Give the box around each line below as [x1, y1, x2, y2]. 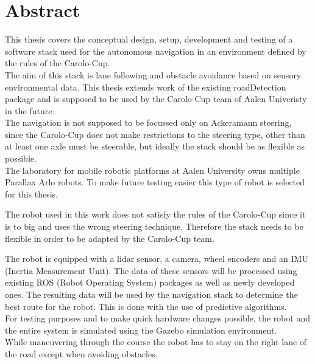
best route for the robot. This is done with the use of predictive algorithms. [5, 300, 287, 312]
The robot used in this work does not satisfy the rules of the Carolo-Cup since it [5, 208, 306, 221]
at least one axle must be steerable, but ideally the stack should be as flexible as [5, 140, 305, 153]
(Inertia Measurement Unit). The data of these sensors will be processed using [5, 264, 297, 276]
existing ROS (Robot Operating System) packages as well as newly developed [5, 276, 295, 289]
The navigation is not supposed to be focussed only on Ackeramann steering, [5, 116, 292, 129]
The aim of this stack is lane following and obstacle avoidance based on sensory [5, 68, 302, 81]
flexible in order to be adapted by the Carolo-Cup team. [5, 232, 214, 244]
